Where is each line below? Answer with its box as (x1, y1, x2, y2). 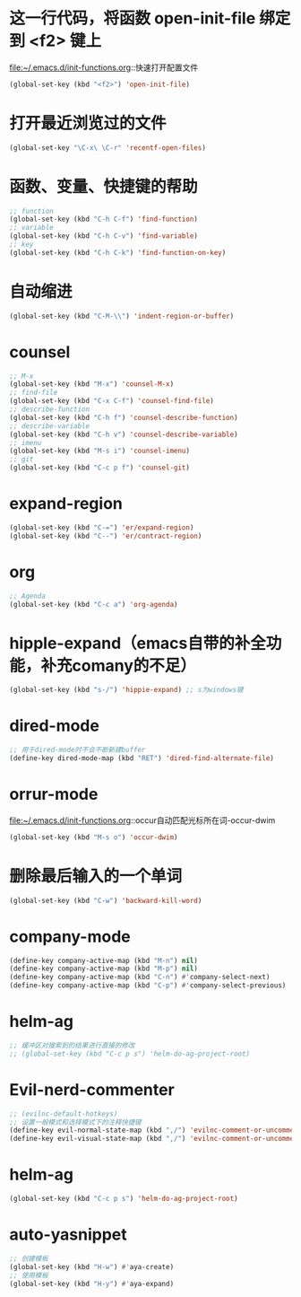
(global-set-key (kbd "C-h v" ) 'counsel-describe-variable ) (9, 430, 239, 439)
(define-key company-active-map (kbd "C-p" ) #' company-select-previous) (9, 981, 287, 990)
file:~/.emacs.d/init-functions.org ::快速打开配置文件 (9, 62, 199, 73)
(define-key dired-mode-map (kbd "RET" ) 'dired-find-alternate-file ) (9, 754, 275, 763)
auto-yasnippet (9, 1224, 127, 1245)
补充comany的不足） (40, 655, 197, 676)
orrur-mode (9, 784, 99, 804)
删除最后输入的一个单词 (9, 865, 183, 886)
